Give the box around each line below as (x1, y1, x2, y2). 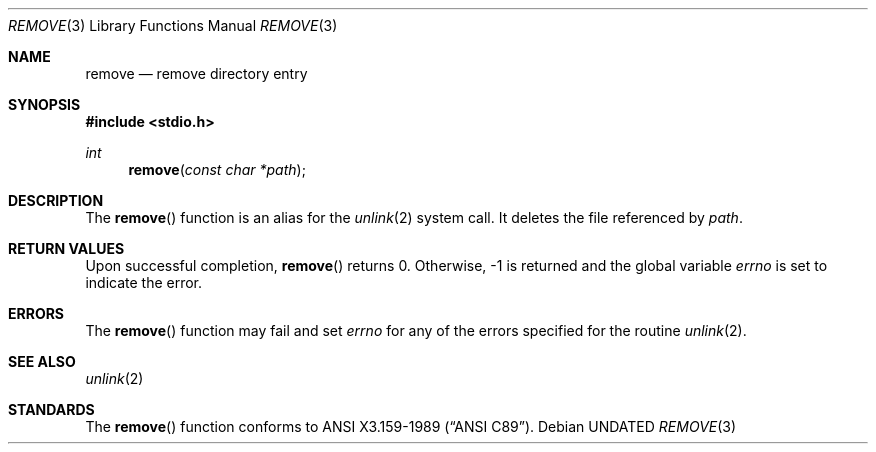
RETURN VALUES (8, 240, 125, 257)
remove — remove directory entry (85, 65, 308, 82)
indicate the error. (85, 274, 203, 291)
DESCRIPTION (8, 192, 104, 209)
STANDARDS (8, 401, 95, 418)
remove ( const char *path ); (128, 161, 306, 178)
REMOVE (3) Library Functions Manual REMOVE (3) (8, 17, 338, 34)
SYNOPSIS (8, 96, 81, 113)
